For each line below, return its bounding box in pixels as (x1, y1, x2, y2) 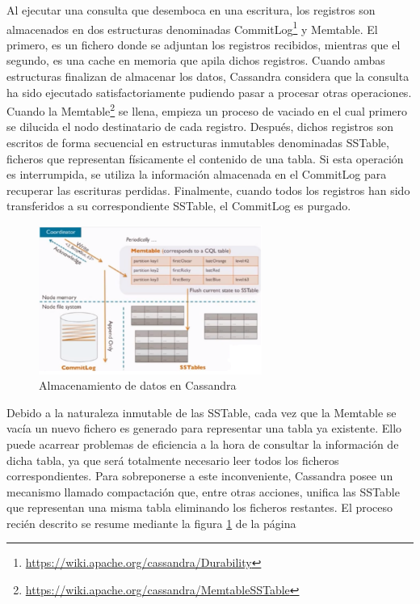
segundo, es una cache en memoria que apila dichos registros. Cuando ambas (6, 52, 385, 69)
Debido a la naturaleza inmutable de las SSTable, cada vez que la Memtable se (6, 403, 397, 420)
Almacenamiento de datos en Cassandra (39, 377, 237, 394)
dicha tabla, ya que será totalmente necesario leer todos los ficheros (6, 451, 339, 468)
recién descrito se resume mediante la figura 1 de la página (6, 514, 296, 531)
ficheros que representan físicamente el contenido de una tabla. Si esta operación (6, 150, 404, 167)
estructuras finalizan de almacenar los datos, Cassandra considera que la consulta (6, 68, 409, 85)
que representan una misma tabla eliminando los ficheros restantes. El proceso (6, 499, 393, 516)
